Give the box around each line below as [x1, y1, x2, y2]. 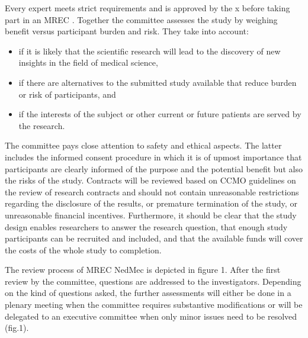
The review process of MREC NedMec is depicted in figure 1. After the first [5, 263, 281, 276]
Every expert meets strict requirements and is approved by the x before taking [5, 2, 290, 14]
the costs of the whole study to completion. [5, 243, 162, 256]
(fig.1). [5, 321, 29, 334]
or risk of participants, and [18, 88, 116, 100]
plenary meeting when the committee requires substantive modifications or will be [5, 298, 303, 311]
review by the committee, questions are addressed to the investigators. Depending [5, 275, 301, 287]
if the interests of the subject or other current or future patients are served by [18, 108, 301, 120]
